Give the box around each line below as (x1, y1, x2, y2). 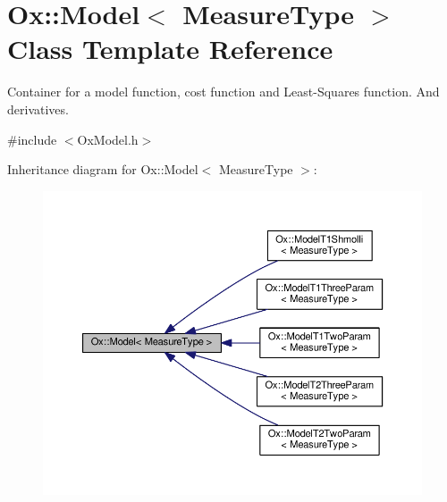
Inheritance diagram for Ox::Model (7, 160, 198, 179)
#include (7, 130, 57, 148)
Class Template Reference (7, 30, 333, 67)
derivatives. (7, 99, 69, 118)
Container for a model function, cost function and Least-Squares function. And (7, 82, 440, 101)
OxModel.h (77, 130, 139, 148)
